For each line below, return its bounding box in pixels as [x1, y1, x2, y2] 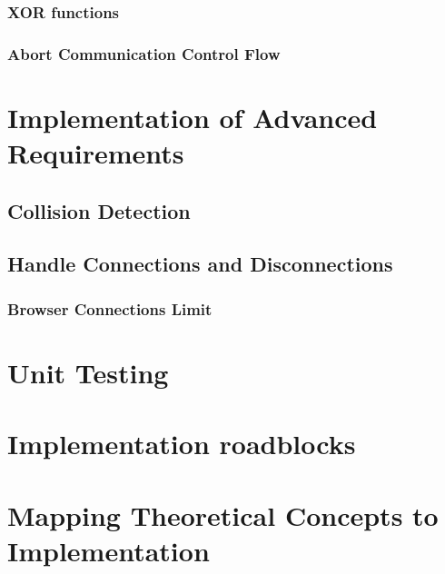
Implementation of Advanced [7, 98, 378, 135]
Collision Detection [7, 196, 191, 224]
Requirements [7, 134, 184, 172]
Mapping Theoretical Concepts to [7, 496, 439, 533]
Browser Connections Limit [7, 297, 213, 320]
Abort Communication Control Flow [7, 42, 281, 64]
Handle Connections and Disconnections [7, 250, 393, 278]
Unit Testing [7, 353, 169, 391]
